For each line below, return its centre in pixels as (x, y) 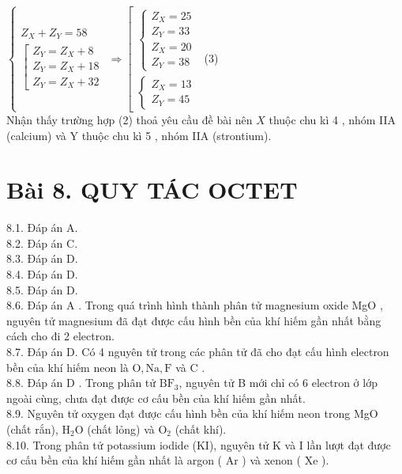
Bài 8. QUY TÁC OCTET (152, 190)
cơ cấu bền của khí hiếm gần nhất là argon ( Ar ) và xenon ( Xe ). (168, 460)
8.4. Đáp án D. (42, 274)
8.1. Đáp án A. (42, 228)
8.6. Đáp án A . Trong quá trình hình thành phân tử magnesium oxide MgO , (195, 305)
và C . (190, 367)
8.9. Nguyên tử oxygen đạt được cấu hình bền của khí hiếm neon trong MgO (192, 413)
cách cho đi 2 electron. (60, 336)
